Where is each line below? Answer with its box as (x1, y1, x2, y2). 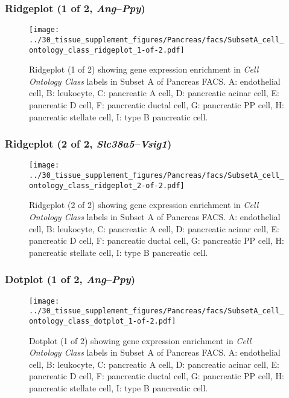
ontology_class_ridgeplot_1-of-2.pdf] (29, 45, 185, 54)
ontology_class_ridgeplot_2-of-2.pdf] (29, 181, 185, 190)
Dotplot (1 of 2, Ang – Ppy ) (5, 272, 136, 287)
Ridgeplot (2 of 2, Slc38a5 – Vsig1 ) (5, 136, 172, 151)
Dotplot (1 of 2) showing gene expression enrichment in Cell (29, 334, 252, 347)
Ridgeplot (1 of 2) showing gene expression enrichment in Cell (29, 63, 259, 76)
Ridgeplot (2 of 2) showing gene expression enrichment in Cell (29, 198, 259, 211)
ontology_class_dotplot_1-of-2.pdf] (29, 316, 176, 325)
